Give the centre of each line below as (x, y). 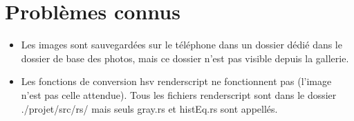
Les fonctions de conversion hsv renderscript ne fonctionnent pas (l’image (176, 81)
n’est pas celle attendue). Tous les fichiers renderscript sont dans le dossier (179, 94)
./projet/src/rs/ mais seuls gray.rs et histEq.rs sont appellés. (149, 108)
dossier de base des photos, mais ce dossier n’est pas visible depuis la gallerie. (185, 58)
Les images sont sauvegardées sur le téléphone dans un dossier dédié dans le (181, 45)
